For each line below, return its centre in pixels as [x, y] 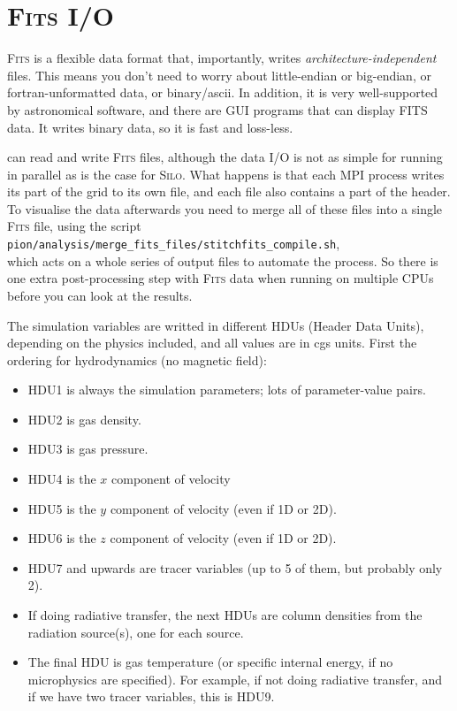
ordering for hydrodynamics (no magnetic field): [137, 359]
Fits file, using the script [74, 226]
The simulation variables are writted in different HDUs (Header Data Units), [216, 325]
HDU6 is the [62, 538]
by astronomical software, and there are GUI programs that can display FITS [217, 109]
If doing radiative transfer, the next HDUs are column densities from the [225, 615]
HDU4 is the [62, 479]
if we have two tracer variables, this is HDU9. [151, 696]
